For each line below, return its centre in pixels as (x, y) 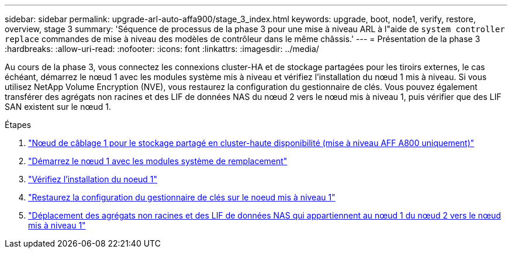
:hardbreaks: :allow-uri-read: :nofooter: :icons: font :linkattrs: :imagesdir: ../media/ (162, 49)
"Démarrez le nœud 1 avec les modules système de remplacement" (158, 161)
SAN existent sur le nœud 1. (58, 107)
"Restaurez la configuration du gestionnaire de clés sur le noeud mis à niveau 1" (182, 197)
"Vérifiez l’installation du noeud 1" (93, 179)
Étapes (18, 125)
